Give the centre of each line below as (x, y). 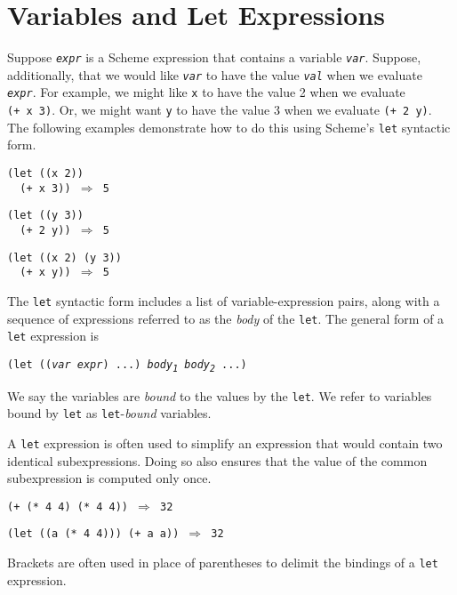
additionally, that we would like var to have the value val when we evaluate (215, 74)
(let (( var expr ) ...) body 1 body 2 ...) (127, 366)
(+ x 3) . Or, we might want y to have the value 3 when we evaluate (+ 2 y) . (220, 110)
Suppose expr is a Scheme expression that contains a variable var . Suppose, (214, 57)
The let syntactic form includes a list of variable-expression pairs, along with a (224, 300)
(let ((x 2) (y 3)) (64, 257)
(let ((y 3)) (45, 216)
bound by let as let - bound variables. (109, 413)
